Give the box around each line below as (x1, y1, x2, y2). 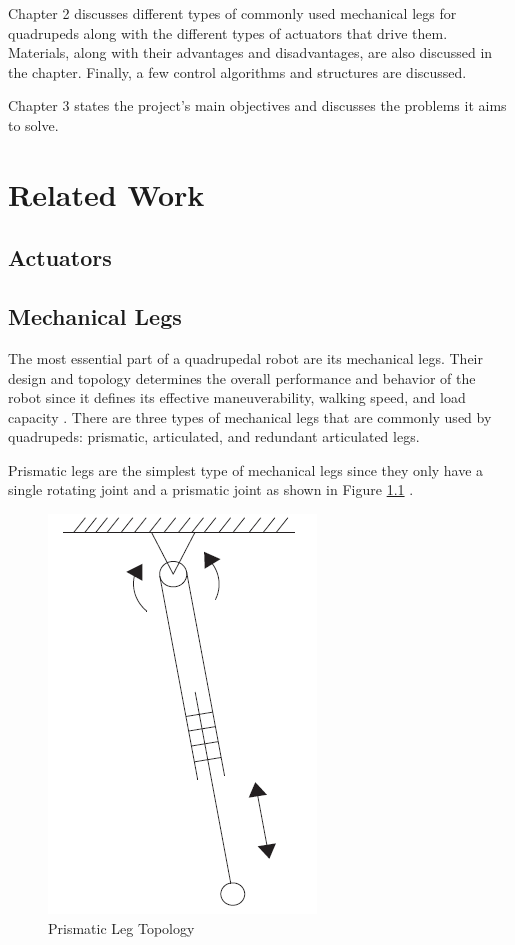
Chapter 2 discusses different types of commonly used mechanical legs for (8, 3, 457, 23)
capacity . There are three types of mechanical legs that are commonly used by (8, 406, 492, 427)
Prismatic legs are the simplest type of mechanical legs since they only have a (8, 459, 484, 480)
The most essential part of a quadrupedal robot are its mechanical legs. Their (8, 347, 484, 368)
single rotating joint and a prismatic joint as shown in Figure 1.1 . (8, 479, 414, 500)
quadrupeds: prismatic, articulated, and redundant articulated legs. (8, 426, 420, 447)
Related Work (8, 173, 205, 214)
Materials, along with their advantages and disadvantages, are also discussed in (8, 42, 493, 63)
